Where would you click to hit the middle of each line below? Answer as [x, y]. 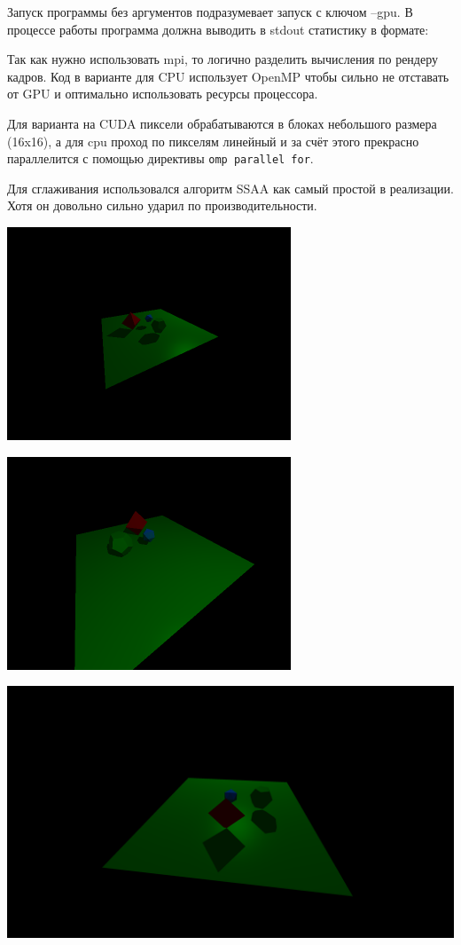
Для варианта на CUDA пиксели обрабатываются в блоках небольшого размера [222, 123]
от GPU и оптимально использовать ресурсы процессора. [163, 94]
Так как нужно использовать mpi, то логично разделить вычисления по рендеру [223, 59]
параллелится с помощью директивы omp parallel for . [160, 158]
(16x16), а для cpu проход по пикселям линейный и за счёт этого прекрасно [213, 141]
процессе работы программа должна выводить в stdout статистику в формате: [218, 29]
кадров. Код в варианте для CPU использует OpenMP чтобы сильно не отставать [228, 76]
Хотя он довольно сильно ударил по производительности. [162, 205]
